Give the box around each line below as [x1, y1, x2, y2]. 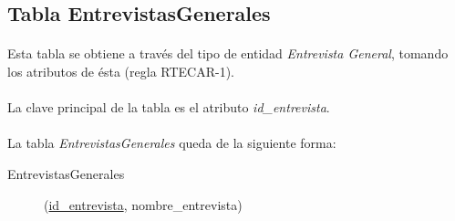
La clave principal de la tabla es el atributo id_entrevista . [7, 98, 330, 117]
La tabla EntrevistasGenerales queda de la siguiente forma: [7, 133, 336, 153]
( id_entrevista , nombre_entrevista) [44, 195, 243, 214]
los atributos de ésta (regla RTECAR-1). [7, 61, 234, 80]
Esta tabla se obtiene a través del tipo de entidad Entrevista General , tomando [7, 44, 449, 63]
